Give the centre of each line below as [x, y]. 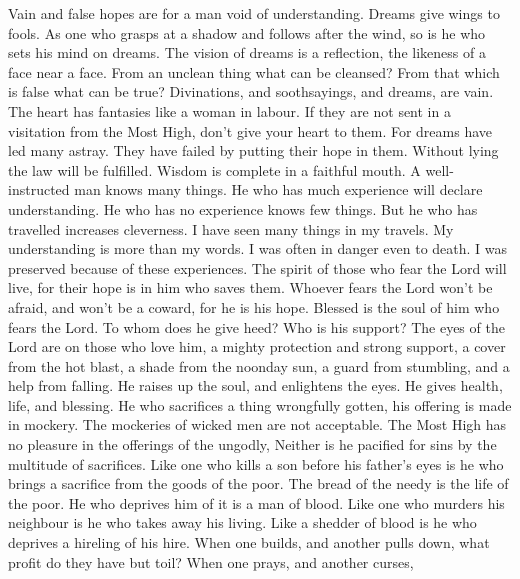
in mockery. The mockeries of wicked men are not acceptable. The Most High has [257, 424]
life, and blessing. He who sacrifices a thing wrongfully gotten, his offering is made [260, 404]
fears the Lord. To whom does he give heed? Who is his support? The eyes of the [256, 326]
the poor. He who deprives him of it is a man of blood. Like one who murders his [256, 502]
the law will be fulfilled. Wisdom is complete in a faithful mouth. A [214, 169]
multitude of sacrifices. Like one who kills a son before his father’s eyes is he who [256, 463]
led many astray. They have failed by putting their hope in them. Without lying [253, 150]
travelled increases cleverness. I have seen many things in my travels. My [231, 228]
